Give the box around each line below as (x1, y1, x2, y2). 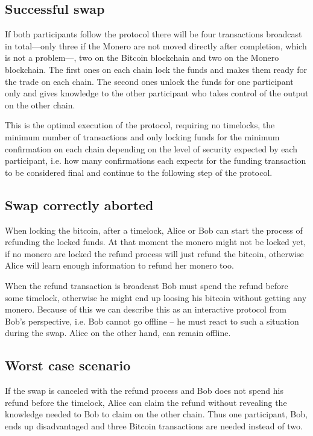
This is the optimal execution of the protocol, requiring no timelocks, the (5, 119, 275, 131)
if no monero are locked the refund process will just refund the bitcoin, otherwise (5, 247, 304, 260)
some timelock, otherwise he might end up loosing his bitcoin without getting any (5, 291, 307, 304)
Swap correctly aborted (5, 195, 154, 214)
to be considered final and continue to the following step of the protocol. (5, 166, 273, 178)
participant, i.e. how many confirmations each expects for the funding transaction (5, 154, 306, 167)
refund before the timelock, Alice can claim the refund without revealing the (5, 396, 287, 408)
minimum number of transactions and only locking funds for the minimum (5, 130, 280, 143)
